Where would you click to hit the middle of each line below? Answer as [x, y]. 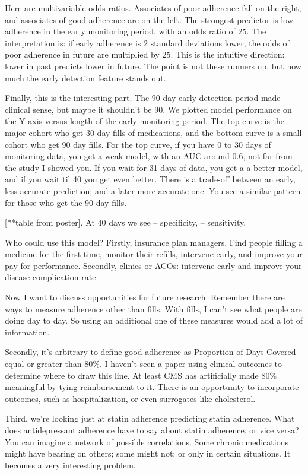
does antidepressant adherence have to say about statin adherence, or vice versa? [152, 430]
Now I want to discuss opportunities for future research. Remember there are [145, 297]
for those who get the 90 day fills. [66, 202]
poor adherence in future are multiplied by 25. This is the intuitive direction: [145, 54]
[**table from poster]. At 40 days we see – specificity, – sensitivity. [126, 222]
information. [27, 332]
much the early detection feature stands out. [85, 77]
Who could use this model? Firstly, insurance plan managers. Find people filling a [154, 242]
